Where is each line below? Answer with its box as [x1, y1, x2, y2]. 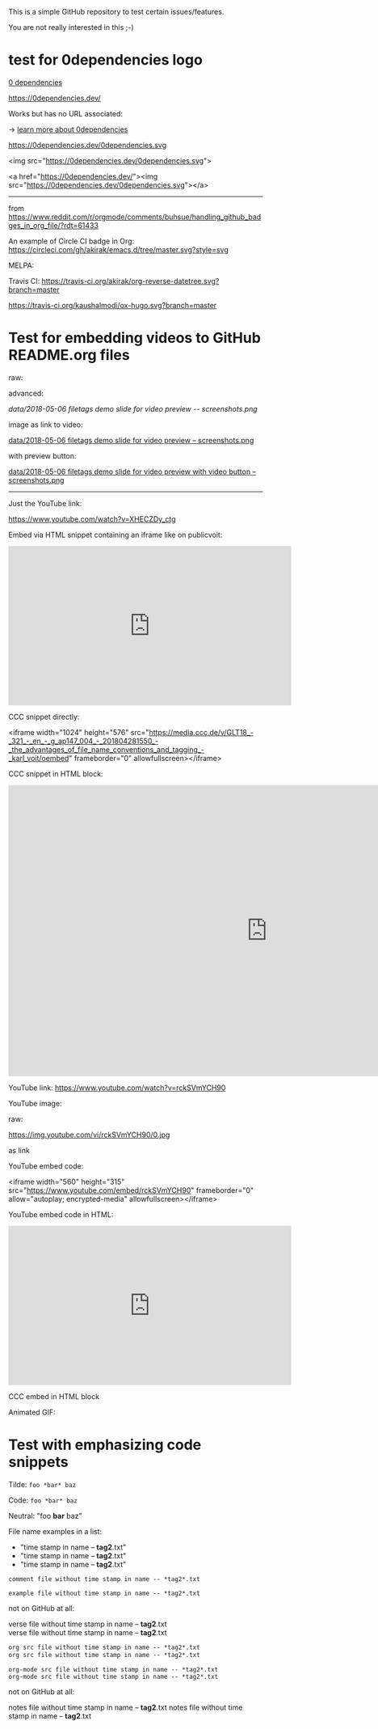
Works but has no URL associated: [8, 108, 124, 118]
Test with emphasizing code [8, 1435, 202, 1454]
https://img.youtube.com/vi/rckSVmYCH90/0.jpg [8, 1130, 170, 1139]
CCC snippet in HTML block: [8, 768, 103, 779]
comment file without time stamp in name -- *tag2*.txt [8, 1575, 200, 1583]
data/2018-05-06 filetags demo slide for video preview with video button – [8, 467, 257, 476]
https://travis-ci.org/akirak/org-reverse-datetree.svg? [41, 276, 220, 285]
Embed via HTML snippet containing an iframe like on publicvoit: [8, 530, 223, 539]
